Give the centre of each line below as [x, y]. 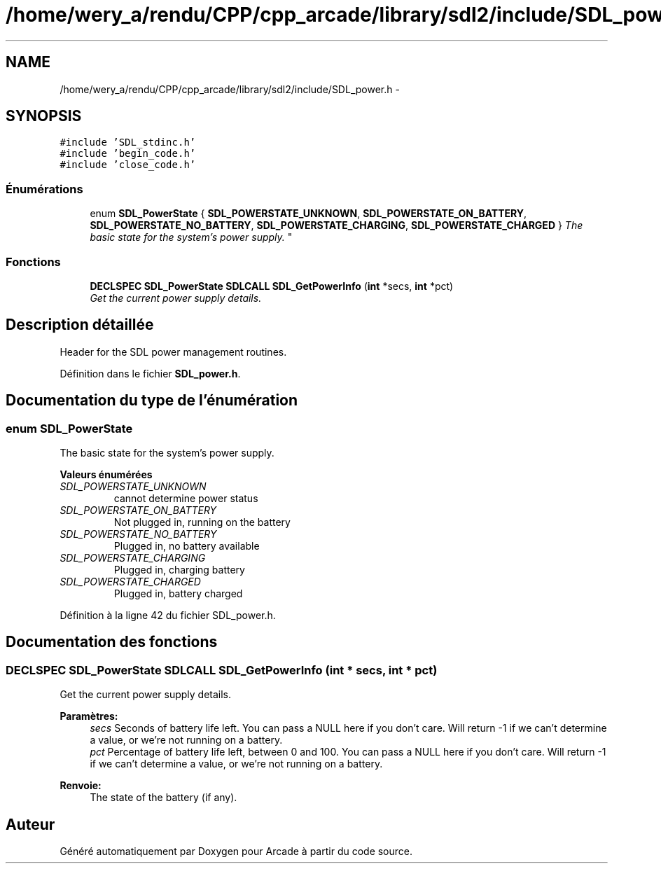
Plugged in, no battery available [187, 546]
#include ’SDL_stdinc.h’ [128, 142]
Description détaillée [80, 325]
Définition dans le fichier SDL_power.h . [150, 373]
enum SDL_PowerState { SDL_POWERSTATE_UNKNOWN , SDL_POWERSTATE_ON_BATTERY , [308, 214]
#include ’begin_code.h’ [128, 154]
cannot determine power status [186, 498]
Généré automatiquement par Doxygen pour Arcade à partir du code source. [236, 851]
